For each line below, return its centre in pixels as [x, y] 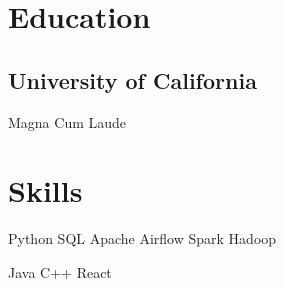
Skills [45, 190]
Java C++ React [60, 271]
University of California [132, 79]
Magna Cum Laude [67, 121]
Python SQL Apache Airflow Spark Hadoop [142, 238]
